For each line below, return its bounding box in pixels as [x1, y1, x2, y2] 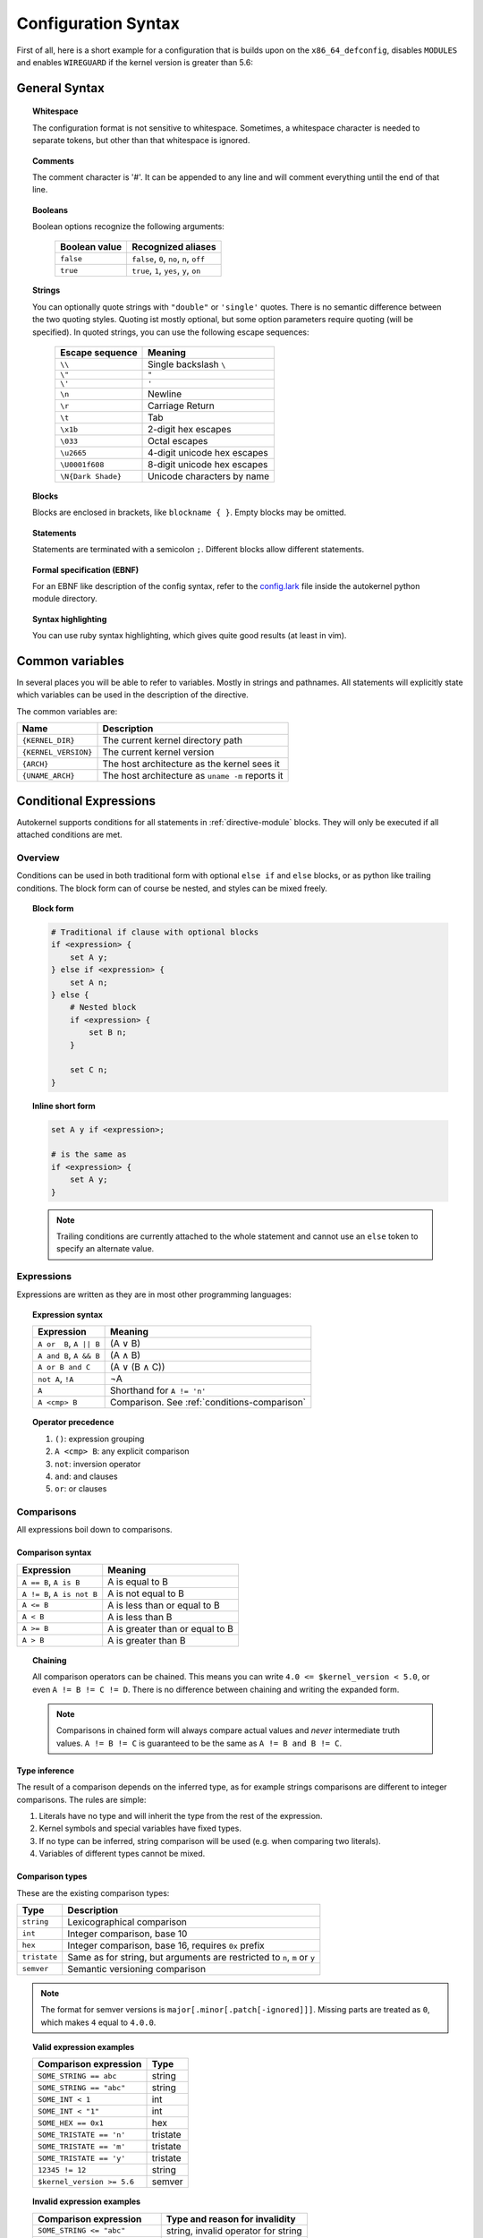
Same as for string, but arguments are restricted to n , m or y [67, 1951, 315, 1963]
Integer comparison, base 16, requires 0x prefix [67, 1939, 266, 1952]
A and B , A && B [37, 1349, 100, 1362]
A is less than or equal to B [107, 1599, 220, 1611]
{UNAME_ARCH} [21, 771, 75, 781]
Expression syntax [32, 1309, 103, 1320]
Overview [16, 851, 60, 864]
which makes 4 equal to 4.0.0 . [40, 2017, 157, 2028]
